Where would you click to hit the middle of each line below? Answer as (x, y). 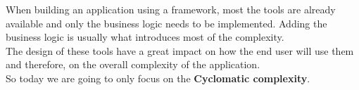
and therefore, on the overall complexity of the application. (133, 64)
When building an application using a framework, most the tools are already (171, 9)
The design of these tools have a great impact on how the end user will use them (180, 50)
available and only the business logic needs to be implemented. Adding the (166, 23)
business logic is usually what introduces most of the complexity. (145, 37)
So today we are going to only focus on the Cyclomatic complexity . (158, 78)
